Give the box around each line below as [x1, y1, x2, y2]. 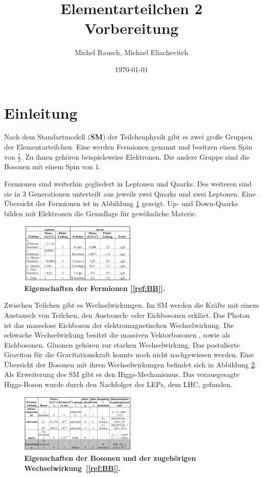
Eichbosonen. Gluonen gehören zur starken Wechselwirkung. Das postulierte [4, 339, 240, 350]
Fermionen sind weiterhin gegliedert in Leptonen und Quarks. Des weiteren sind [4, 178, 252, 189]
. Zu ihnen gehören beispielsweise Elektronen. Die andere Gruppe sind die [21, 151, 250, 162]
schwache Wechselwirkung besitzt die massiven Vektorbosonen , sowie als [4, 329, 231, 340]
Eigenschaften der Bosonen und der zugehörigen [24, 452, 196, 463]
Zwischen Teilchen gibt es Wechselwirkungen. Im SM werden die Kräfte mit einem [4, 300, 259, 310]
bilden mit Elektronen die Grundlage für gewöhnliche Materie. [4, 208, 197, 218]
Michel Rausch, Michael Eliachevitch [74, 47, 189, 58]
